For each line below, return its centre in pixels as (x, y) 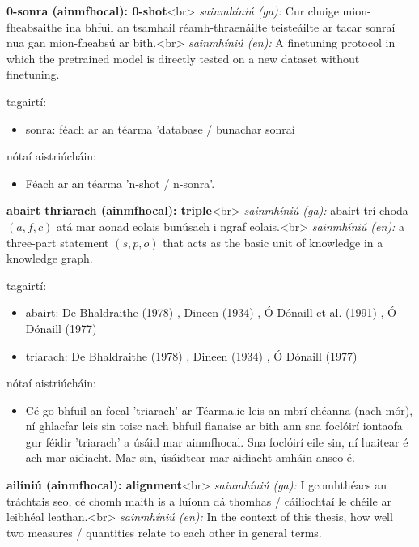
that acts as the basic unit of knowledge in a (273, 242)
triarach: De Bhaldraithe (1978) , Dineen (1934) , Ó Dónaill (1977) (191, 355)
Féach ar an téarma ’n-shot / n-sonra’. (120, 183)
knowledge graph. (50, 258)
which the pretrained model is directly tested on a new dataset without (183, 58)
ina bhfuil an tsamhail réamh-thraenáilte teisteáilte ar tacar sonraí (231, 26)
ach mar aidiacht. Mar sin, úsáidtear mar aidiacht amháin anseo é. (190, 457)
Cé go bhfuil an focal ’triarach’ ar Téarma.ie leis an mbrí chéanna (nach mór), (219, 410)
